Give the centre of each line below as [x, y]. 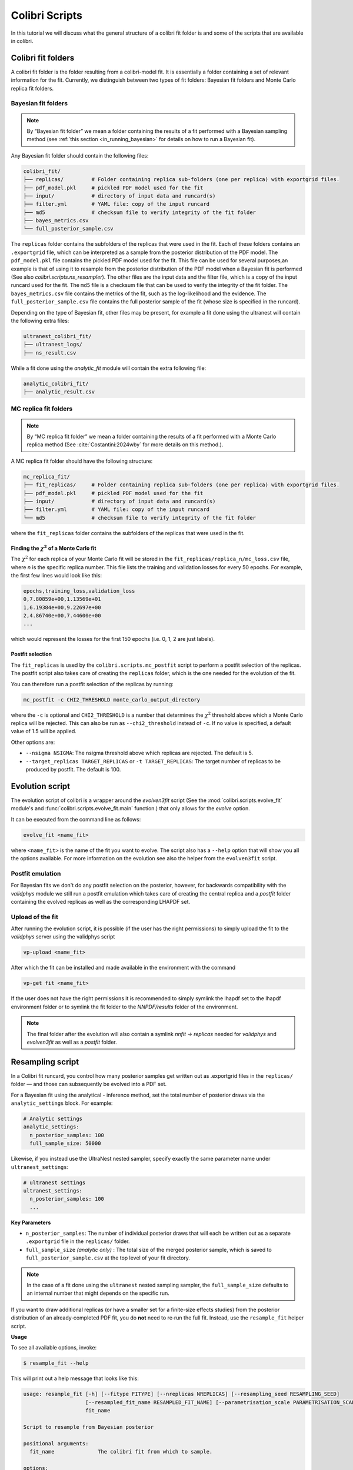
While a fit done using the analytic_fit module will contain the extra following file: [109, 368]
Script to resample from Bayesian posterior [89, 1427]
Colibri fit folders [43, 58]
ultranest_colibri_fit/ [58, 336]
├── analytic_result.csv [59, 392]
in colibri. [22, 41]
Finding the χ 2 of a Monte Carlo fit [54, 548]
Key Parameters [31, 1222]
